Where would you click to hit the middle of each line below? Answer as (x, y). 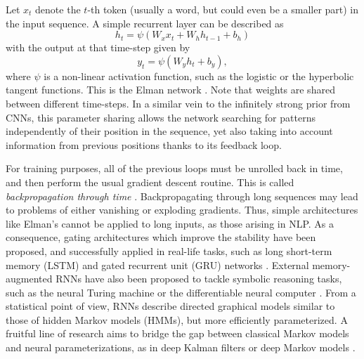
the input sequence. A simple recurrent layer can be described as (145, 23)
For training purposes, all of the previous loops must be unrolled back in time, (174, 168)
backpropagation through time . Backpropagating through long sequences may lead (182, 196)
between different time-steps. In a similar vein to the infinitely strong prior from (178, 103)
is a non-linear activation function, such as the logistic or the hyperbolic (199, 76)
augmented (29, 279)
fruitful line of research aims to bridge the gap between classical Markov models (177, 333)
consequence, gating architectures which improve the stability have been (161, 237)
